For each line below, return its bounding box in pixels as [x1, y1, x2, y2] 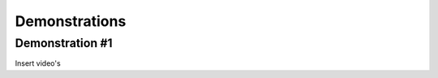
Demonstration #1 [15, 36, 113, 50]
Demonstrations [15, 12, 127, 30]
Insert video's [15, 58, 61, 68]
